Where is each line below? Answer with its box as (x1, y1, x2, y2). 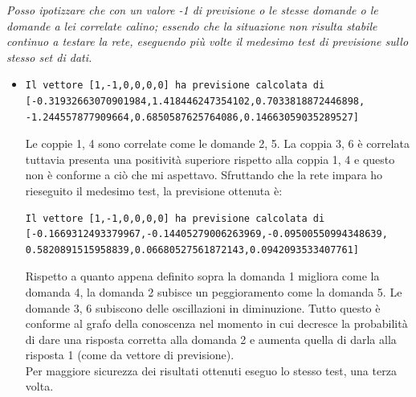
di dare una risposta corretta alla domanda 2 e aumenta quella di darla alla (25, 330, 397, 347)
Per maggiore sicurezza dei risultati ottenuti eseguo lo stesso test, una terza (25, 362, 397, 379)
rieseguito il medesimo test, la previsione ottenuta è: (25, 182, 283, 198)
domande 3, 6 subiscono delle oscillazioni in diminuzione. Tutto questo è (25, 299, 381, 316)
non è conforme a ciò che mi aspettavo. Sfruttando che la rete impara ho (25, 166, 383, 183)
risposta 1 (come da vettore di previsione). (25, 346, 235, 363)
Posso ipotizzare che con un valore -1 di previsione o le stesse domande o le (6, 2, 378, 18)
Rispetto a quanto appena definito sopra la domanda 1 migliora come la (25, 268, 380, 284)
